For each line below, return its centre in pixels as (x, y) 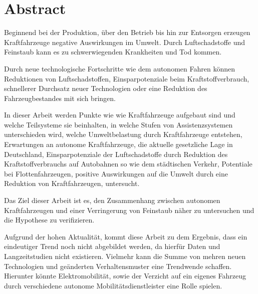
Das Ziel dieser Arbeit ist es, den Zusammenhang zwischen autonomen (112, 200)
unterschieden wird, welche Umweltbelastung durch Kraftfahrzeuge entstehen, (123, 134)
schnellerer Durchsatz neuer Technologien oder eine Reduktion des (106, 88)
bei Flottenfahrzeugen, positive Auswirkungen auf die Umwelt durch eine (116, 173)
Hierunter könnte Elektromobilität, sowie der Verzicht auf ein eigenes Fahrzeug (125, 276)
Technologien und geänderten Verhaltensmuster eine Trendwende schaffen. (118, 266)
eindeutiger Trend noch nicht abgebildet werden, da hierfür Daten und (112, 246)
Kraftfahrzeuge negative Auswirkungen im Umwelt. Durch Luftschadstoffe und (125, 42)
